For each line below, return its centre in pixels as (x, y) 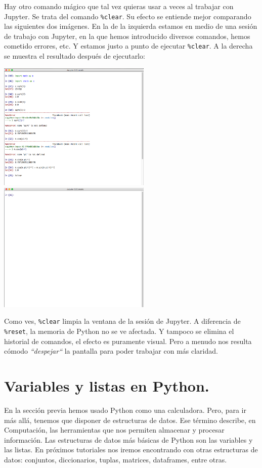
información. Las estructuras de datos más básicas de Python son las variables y (128, 439)
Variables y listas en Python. (107, 385)
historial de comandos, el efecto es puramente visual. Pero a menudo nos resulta (128, 341)
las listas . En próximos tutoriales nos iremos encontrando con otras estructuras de (131, 450)
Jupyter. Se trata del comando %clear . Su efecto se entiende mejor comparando (128, 16)
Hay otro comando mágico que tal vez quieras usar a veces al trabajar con (119, 6)
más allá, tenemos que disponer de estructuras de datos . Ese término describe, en (130, 420)
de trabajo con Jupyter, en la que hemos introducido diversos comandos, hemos (127, 36)
